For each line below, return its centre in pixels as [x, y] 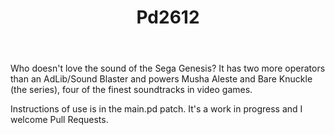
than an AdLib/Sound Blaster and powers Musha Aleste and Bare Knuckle [161, 79]
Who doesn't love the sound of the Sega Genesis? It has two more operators [168, 68]
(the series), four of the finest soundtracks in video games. [131, 90]
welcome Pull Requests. [59, 120]
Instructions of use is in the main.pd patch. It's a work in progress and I [156, 109]
